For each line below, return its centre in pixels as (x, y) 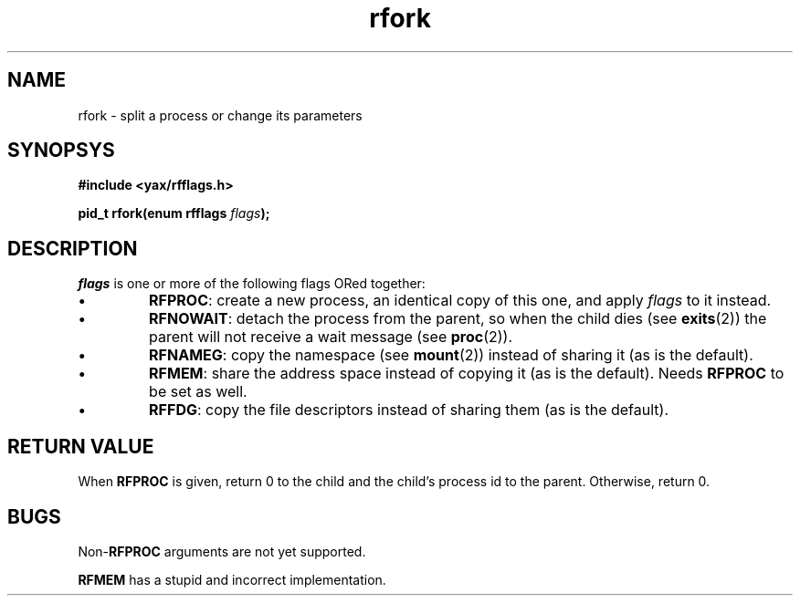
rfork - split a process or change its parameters (220, 115)
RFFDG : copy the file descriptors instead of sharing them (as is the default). (409, 410)
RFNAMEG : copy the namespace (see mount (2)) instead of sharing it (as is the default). (451, 355)
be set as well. (198, 392)
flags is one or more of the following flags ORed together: (252, 284)
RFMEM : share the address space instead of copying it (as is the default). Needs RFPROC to (467, 374)
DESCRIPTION (73, 248)
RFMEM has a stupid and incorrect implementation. (232, 579)
